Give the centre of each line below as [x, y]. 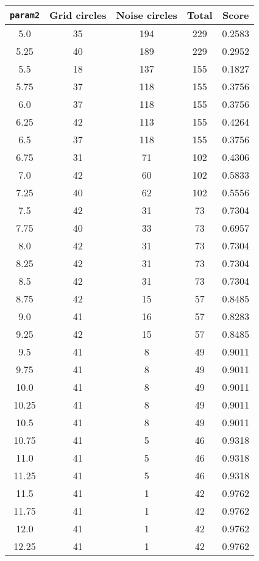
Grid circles [78, 15]
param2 [25, 15]
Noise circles [147, 15]
